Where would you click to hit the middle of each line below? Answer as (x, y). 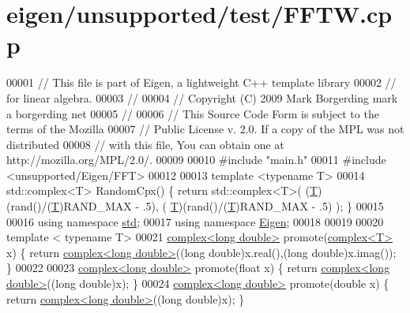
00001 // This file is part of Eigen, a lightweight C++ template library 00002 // (201, 82)
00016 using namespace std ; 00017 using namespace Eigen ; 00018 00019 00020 (195, 221)
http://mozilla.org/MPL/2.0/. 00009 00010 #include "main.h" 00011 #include (196, 160)
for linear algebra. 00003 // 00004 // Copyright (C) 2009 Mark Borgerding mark (202, 97)
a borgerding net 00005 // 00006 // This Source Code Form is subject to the (193, 113)
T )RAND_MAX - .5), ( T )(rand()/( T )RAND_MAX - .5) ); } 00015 (217, 206)
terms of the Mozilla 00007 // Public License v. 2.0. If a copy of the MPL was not (205, 129)
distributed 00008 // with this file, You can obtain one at (145, 144)
